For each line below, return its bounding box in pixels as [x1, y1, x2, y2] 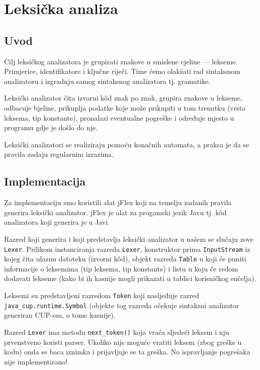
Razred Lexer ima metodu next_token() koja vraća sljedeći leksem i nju [4, 326, 229, 337]
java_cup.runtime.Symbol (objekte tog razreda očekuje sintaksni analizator [4, 300, 239, 310]
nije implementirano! [4, 356, 68, 366]
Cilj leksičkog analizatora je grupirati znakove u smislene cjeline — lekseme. [4, 56, 238, 66]
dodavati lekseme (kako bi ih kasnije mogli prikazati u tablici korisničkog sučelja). [4, 273, 256, 284]
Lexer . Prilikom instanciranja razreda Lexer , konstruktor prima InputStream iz [4, 243, 250, 254]
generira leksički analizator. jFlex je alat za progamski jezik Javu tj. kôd [4, 207, 227, 217]
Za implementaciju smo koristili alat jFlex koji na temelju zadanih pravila [4, 197, 232, 208]
